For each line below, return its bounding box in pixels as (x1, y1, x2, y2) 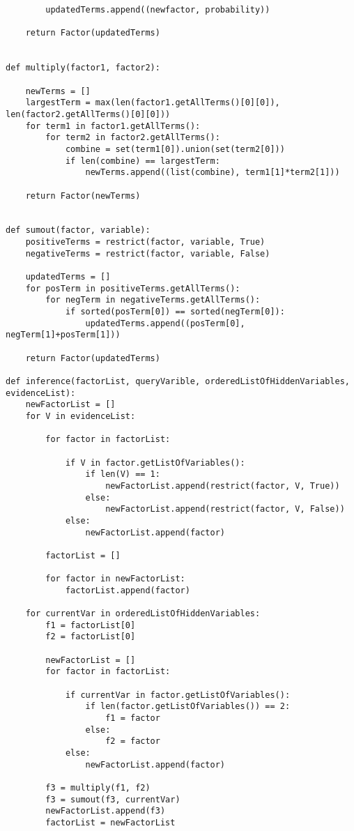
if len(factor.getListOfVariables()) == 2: (85, 701, 291, 712)
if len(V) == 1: (85, 469, 160, 480)
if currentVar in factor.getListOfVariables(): (65, 689, 291, 700)
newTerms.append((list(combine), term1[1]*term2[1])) (85, 167, 340, 178)
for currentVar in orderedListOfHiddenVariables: (25, 609, 261, 619)
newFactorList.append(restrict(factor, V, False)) (105, 504, 345, 514)
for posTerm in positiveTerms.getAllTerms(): (25, 283, 240, 293)
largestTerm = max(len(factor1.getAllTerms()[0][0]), (25, 98, 280, 108)
